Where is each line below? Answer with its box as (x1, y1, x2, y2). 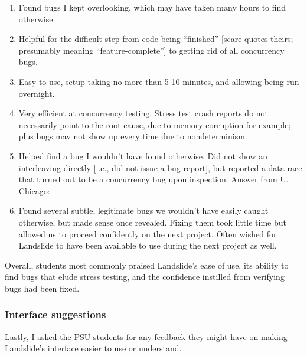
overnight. (18, 87, 55, 99)
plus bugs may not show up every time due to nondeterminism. (18, 130, 247, 142)
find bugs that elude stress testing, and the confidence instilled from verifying (5, 270, 285, 283)
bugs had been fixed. (5, 282, 80, 294)
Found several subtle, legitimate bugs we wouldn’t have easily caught (18, 204, 269, 217)
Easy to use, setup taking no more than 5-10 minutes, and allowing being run (18, 75, 299, 87)
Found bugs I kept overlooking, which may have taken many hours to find (18, 1, 286, 13)
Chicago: (18, 184, 50, 197)
